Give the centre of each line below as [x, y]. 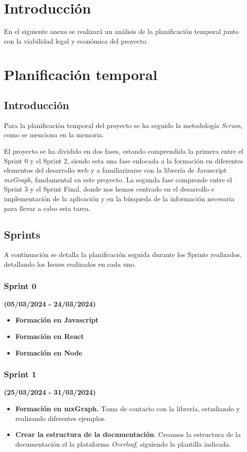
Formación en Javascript [57, 320]
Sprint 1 [20, 374]
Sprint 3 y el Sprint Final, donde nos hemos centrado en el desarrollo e [109, 189]
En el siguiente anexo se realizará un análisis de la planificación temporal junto [122, 31]
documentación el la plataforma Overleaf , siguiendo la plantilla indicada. [123, 444]
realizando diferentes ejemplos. [61, 418]
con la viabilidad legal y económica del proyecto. [76, 40]
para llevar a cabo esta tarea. [47, 208]
